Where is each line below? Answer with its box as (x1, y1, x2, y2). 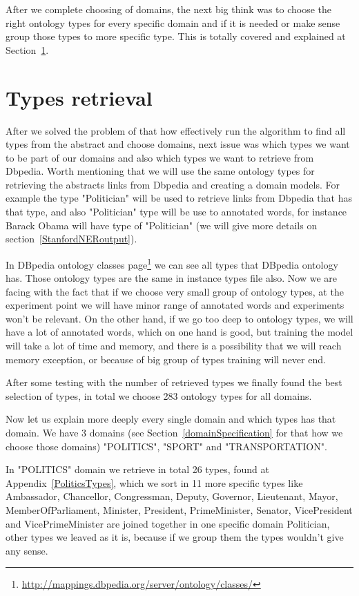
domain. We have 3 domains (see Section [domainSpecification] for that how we (6, 425, 343, 440)
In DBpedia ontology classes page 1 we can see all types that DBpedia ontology (6, 255, 338, 271)
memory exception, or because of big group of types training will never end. (6, 352, 326, 366)
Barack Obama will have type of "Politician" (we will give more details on (6, 218, 318, 232)
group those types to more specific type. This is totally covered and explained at (6, 29, 346, 44)
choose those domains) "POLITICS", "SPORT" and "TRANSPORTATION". (6, 439, 327, 453)
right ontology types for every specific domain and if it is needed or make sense (6, 15, 340, 30)
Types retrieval (6, 83, 153, 111)
